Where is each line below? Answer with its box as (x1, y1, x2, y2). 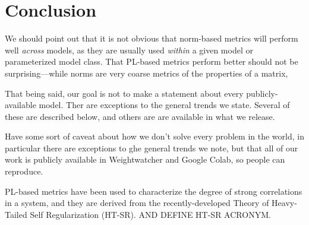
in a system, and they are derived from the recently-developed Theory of (5, 197, 269, 209)
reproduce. (5, 165, 43, 178)
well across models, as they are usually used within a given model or (5, 43, 253, 56)
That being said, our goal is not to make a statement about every (5, 87, 244, 99)
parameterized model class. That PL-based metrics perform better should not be (5, 55, 298, 68)
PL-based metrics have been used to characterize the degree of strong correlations (5, 185, 302, 197)
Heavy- (272, 197, 297, 209)
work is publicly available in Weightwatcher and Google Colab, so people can (5, 153, 285, 166)
